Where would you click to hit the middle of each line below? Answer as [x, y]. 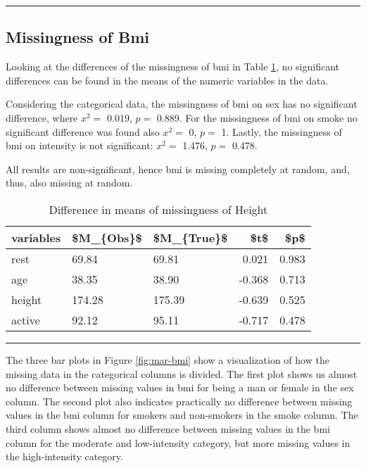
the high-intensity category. [64, 456]
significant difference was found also [83, 131]
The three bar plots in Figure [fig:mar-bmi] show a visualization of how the [168, 359]
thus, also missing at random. [69, 183]
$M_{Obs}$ [107, 237]
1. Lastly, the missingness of [282, 131]
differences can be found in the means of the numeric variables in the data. [167, 80]
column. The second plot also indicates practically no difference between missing [179, 401]
